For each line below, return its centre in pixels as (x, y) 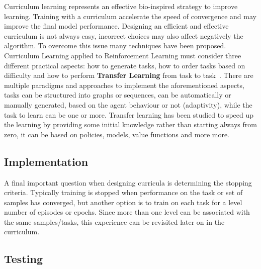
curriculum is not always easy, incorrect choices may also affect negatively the (124, 35)
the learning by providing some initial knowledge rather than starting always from (130, 124)
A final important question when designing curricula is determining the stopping (128, 182)
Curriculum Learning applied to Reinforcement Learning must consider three (123, 55)
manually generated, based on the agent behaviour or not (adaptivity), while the (128, 104)
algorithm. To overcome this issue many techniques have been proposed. (115, 46)
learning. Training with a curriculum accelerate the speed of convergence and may (130, 16)
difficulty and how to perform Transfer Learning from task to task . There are (129, 75)
